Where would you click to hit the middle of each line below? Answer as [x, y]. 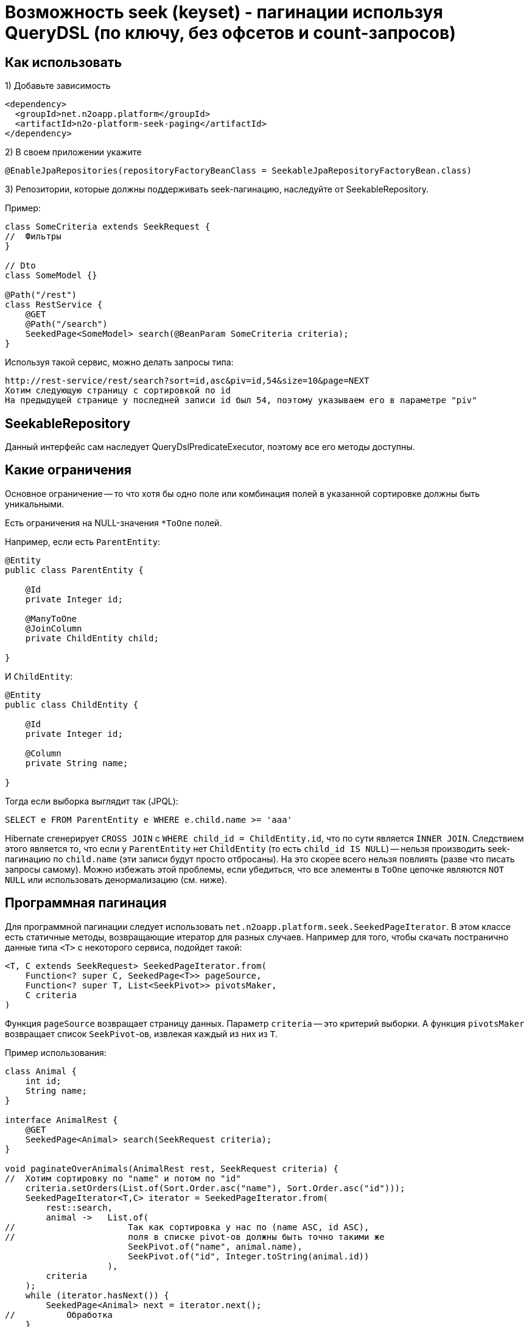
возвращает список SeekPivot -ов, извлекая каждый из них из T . [142, 1033]
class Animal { [41, 1071]
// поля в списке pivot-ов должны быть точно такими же [195, 1237]
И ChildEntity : [39, 676]
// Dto [20, 266]
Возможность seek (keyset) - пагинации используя [224, 12]
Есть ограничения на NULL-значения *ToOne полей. [114, 523]
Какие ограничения [68, 470]
